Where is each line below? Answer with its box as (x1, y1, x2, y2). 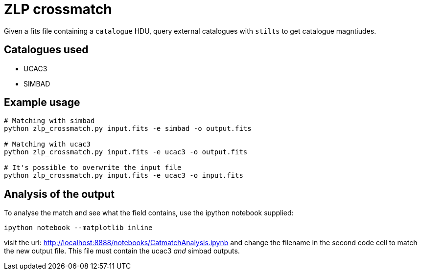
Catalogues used (4, 43, 89, 56)
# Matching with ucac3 (4, 140, 91, 148)
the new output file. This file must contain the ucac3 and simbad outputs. (4, 247, 240, 255)
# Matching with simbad (4, 117, 95, 125)
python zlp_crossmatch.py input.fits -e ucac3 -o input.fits (4, 171, 243, 180)
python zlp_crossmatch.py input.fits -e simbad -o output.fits (4, 125, 252, 133)
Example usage (4, 96, 80, 109)
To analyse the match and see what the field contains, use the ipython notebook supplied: (4, 209, 294, 217)
